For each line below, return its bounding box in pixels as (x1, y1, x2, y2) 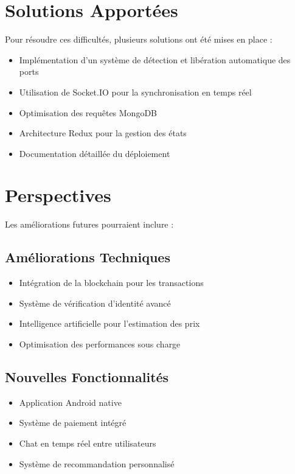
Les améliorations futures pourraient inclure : (5, 218, 174, 231)
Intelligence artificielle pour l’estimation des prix (19, 317, 200, 330)
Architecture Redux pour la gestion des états (19, 127, 187, 139)
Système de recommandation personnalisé (19, 457, 175, 470)
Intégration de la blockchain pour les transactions (19, 276, 204, 289)
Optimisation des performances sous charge (19, 337, 181, 350)
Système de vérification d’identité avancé (19, 296, 171, 309)
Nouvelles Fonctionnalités (5, 367, 169, 386)
